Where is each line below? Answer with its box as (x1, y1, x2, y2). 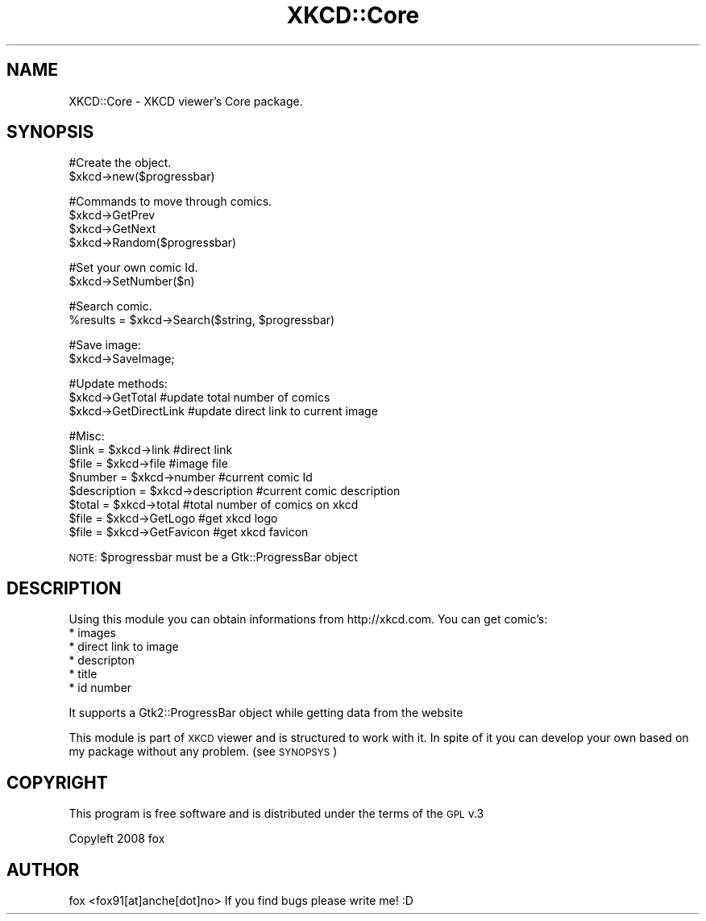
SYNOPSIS (6, 122, 94, 143)
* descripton (69, 653, 135, 668)
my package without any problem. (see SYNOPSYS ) (69, 744, 338, 759)
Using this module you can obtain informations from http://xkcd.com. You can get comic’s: (69, 612, 548, 627)
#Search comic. (69, 299, 152, 314)
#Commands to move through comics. (69, 194, 272, 209)
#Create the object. (69, 156, 172, 170)
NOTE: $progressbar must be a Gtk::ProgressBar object (69, 550, 358, 565)
